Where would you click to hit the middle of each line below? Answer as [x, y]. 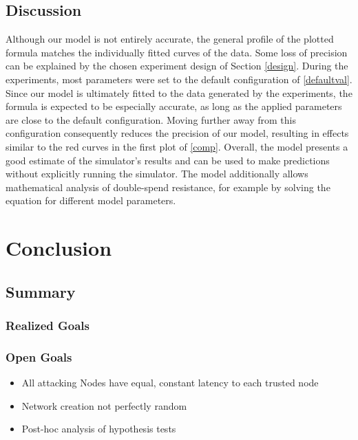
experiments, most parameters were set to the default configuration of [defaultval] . [179, 79]
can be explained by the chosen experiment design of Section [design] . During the [177, 66]
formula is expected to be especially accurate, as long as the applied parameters [174, 106]
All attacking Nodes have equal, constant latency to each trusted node [170, 383]
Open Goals [39, 356]
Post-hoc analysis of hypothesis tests [99, 429]
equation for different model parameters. [91, 200]
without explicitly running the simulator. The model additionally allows [157, 174]
